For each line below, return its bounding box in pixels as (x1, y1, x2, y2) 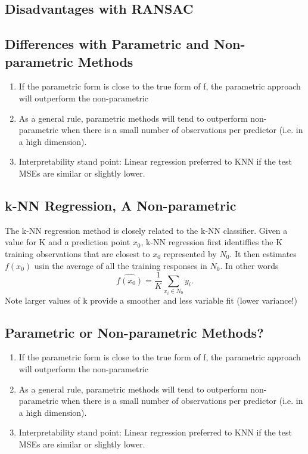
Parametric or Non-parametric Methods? (5, 323, 264, 341)
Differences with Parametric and (5, 35, 210, 53)
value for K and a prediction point (5, 236, 130, 248)
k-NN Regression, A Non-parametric (5, 196, 237, 214)
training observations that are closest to (5, 247, 150, 260)
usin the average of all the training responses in (34, 259, 207, 271)
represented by (163, 247, 217, 260)
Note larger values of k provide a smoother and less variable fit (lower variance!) (5, 294, 297, 306)
